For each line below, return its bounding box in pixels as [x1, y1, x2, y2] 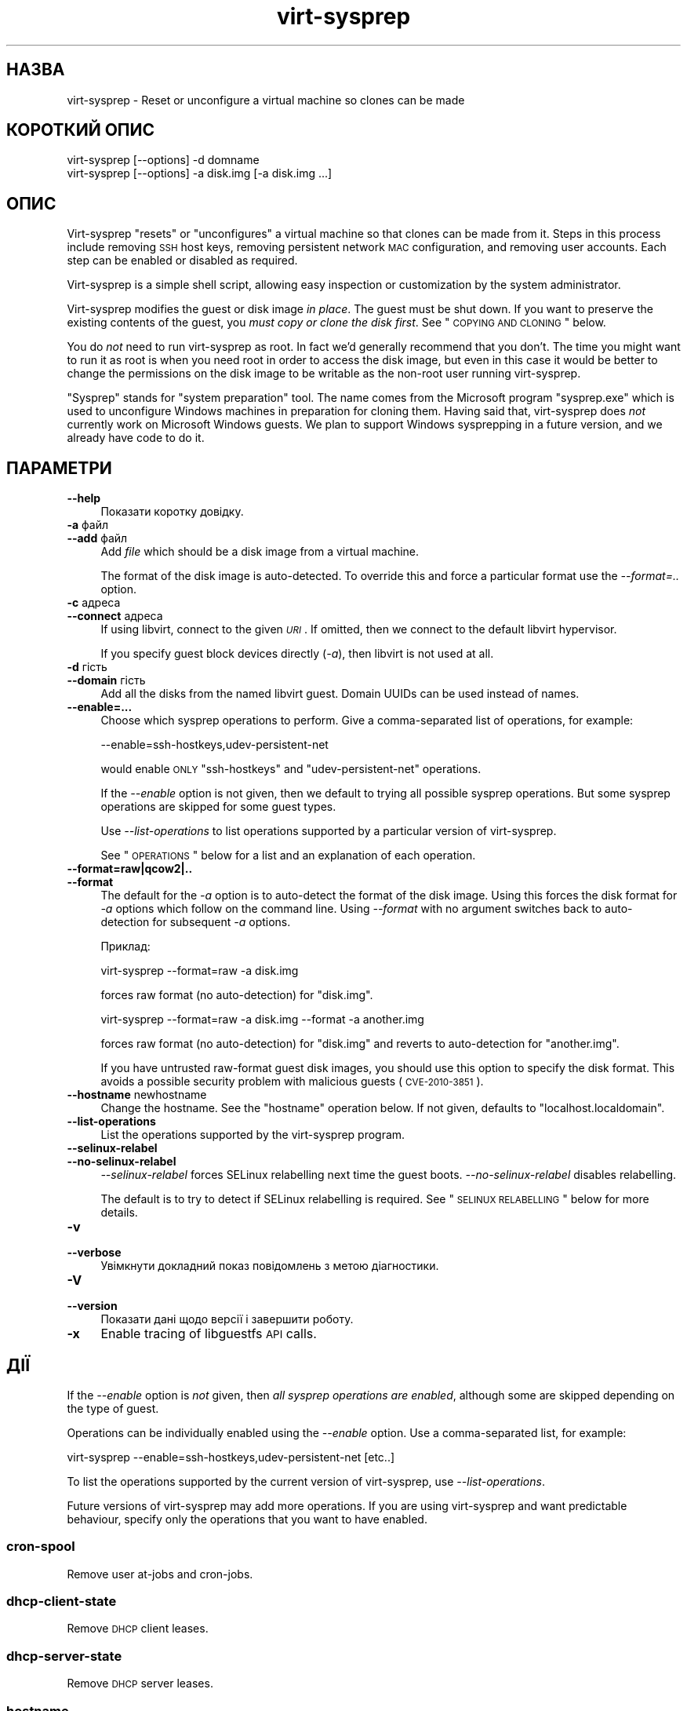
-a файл [67, 518, 108, 532]
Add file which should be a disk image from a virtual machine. [100, 545, 420, 559]
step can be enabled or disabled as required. [67, 254, 298, 268]
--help [67, 491, 101, 505]
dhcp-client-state [6, 1593, 117, 1610]
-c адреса [67, 596, 121, 610]
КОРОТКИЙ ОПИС [6, 120, 155, 140]
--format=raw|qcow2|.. [67, 862, 193, 876]
